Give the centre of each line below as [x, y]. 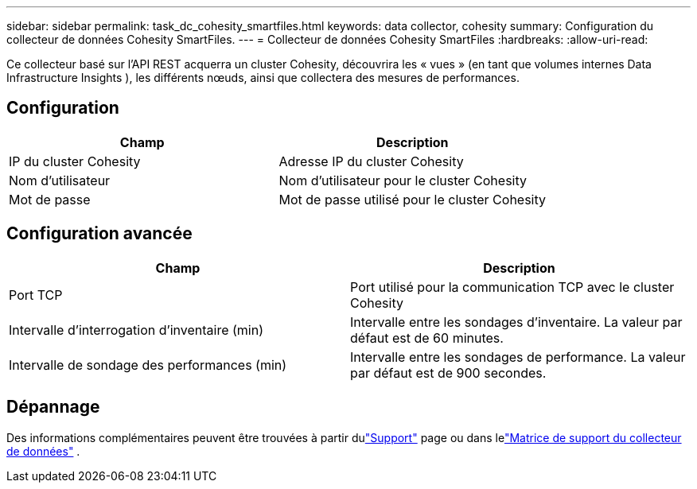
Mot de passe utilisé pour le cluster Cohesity [413, 199]
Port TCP [36, 295]
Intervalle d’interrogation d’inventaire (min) [136, 330]
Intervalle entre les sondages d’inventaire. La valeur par [516, 322]
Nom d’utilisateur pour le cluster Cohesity [403, 180]
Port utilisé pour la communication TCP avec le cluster [512, 287]
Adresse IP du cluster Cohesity [371, 161]
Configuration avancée [99, 234]
